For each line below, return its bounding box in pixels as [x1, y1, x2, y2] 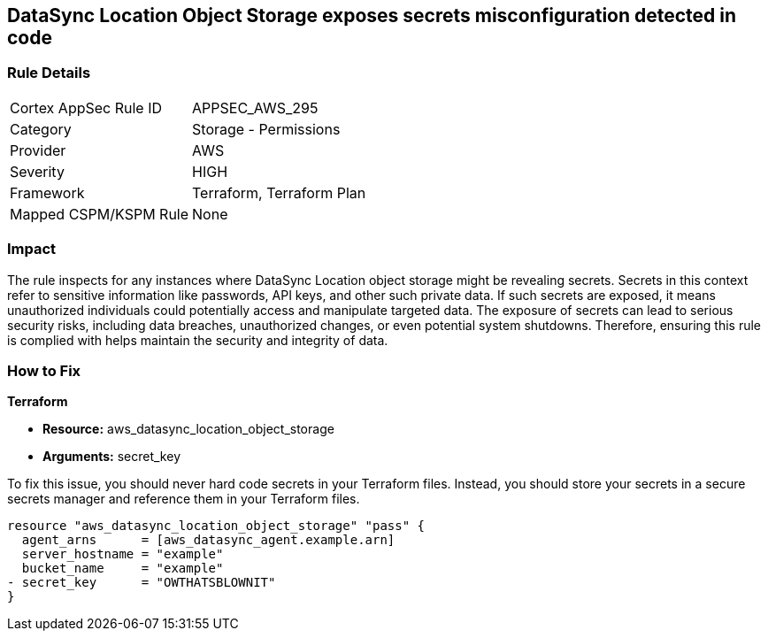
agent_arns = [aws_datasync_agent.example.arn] [21, 533, 396, 548]
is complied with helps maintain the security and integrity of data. [7, 332, 388, 348]
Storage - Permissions [192, 119, 341, 138]
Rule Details [7, 64, 91, 82]
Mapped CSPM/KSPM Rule [10, 204, 189, 223]
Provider [10, 141, 66, 159]
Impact [7, 240, 57, 258]
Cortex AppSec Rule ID [10, 98, 163, 117]
